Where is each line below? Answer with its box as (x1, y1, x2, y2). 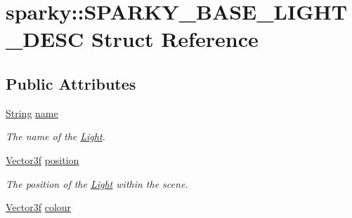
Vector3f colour (6, 200, 72, 214)
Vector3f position (6, 152, 79, 167)
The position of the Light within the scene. (6, 176, 188, 191)
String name (6, 105, 58, 120)
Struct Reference (91, 25, 259, 53)
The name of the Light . (6, 129, 105, 144)
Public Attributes (6, 72, 136, 94)
